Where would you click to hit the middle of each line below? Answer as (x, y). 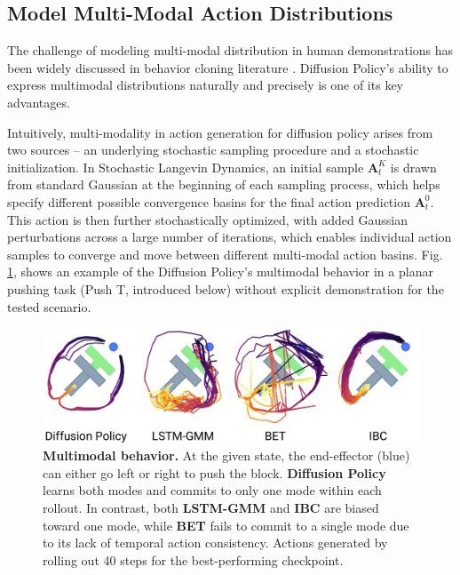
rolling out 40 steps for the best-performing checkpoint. (193, 559)
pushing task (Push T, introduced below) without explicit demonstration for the (226, 288)
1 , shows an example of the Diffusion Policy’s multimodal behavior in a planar (220, 272)
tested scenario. (49, 306)
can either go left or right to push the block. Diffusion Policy (214, 472)
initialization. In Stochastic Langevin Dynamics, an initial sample (186, 167)
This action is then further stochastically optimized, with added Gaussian (207, 219)
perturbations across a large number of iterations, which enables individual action (230, 237)
